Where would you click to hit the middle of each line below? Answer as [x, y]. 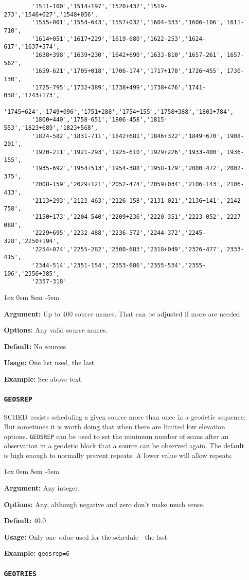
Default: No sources [35, 346]
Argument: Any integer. [42, 487]
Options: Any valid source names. [56, 330]
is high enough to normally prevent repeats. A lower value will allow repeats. [118, 455]
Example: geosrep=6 [37, 553]
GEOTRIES [20, 573]
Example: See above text [43, 378]
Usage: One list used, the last [49, 362]
